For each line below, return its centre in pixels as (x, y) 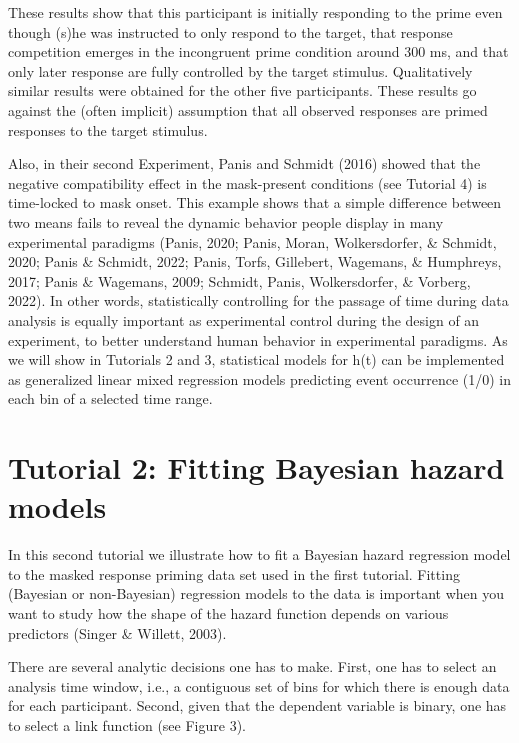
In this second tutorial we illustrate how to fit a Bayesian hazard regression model (259, 554)
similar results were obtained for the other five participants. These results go (242, 90)
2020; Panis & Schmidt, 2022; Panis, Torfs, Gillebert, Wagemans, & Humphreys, (255, 261)
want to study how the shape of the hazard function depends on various (228, 612)
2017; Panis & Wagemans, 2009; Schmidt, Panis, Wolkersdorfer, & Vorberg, (239, 280)
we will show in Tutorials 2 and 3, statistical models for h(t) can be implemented (256, 359)
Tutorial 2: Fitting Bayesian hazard (256, 467)
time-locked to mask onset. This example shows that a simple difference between (255, 202)
